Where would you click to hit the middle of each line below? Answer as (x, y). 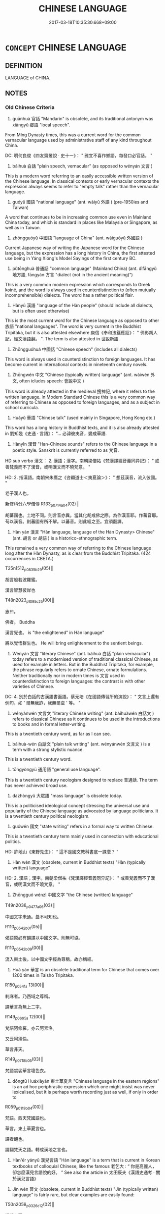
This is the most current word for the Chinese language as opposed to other (82, 320)
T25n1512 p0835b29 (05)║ (29, 569)
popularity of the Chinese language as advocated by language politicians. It (82, 811)
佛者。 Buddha (20, 622)
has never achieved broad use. (36, 785)
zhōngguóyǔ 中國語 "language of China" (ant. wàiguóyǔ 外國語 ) (77, 238)
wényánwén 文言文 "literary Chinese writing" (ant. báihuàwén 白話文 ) (83, 713)
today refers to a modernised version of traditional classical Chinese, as (85, 659)
